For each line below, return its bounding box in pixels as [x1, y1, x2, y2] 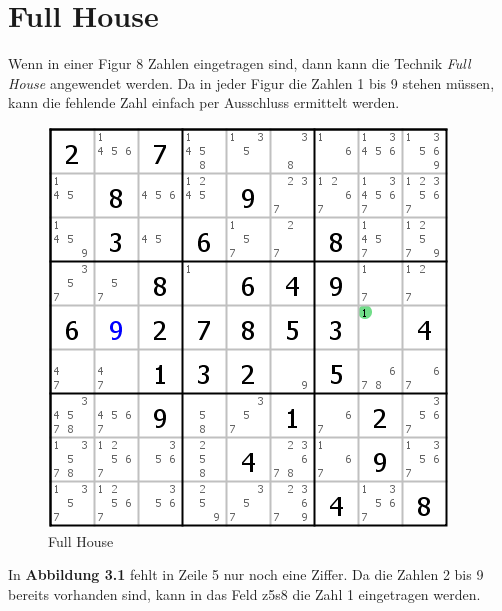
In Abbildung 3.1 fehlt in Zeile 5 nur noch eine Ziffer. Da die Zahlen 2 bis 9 [8, 564, 484, 585]
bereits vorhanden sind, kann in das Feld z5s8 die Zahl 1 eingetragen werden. [8, 583, 481, 604]
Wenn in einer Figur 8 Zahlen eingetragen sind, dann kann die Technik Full [8, 53, 471, 74]
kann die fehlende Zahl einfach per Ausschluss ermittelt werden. [8, 92, 400, 113]
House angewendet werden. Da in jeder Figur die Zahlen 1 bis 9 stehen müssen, [8, 72, 495, 93]
